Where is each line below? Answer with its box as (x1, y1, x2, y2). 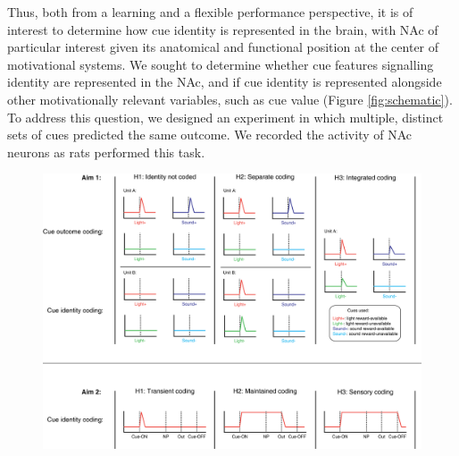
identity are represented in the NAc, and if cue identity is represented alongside (7, 72, 442, 91)
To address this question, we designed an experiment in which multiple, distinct (7, 107, 444, 126)
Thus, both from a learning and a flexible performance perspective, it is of (7, 3, 413, 21)
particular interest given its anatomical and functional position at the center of (7, 38, 439, 56)
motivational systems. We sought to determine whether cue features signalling (7, 55, 434, 73)
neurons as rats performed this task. (7, 142, 205, 161)
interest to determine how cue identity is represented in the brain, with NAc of (7, 20, 438, 38)
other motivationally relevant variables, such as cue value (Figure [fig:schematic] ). (7, 89, 453, 108)
